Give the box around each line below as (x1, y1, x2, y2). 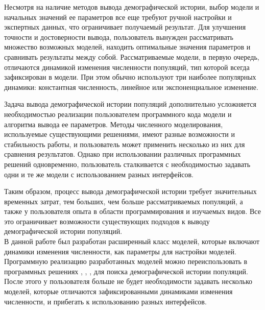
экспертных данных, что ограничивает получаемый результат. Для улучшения (4, 21, 246, 32)
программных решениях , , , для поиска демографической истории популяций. (4, 266, 248, 276)
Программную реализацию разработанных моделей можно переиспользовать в (4, 256, 248, 267)
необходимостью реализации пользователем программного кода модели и (4, 108, 232, 119)
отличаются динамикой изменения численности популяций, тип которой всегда (4, 61, 250, 72)
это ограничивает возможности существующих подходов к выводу (4, 216, 210, 226)
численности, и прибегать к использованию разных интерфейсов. (4, 296, 207, 306)
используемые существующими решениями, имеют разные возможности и (4, 129, 235, 139)
